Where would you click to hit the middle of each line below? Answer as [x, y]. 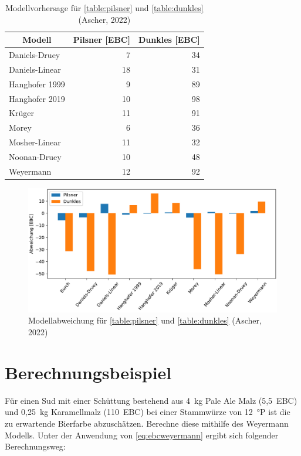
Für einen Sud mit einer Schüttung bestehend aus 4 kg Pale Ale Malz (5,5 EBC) [151, 400]
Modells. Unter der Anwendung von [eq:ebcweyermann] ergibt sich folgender [142, 435]
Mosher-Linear [35, 142]
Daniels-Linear [35, 69]
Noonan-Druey [35, 156]
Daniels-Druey [35, 55]
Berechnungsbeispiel [88, 372]
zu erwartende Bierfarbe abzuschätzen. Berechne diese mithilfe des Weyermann [147, 423]
